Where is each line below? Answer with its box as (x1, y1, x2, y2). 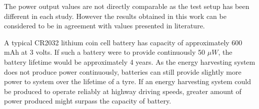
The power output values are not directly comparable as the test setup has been (4, 1, 249, 11)
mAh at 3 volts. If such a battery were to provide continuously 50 (4, 47, 205, 57)
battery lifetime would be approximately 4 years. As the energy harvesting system (4, 56, 255, 67)
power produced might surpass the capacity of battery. (4, 96, 171, 106)
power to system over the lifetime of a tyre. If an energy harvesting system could (4, 76, 251, 87)
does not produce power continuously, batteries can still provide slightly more (4, 66, 241, 77)
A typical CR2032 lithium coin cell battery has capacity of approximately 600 (4, 37, 242, 47)
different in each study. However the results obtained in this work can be (4, 10, 226, 21)
